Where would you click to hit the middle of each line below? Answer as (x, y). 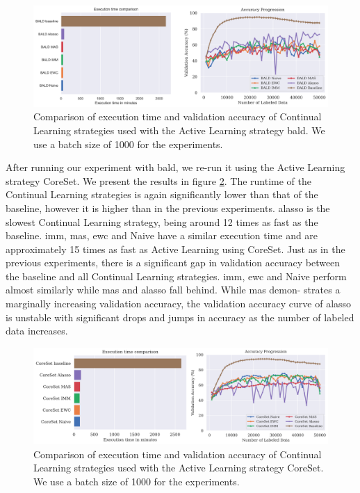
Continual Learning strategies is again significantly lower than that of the (162, 194)
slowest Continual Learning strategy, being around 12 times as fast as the (162, 221)
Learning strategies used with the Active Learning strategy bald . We (179, 130)
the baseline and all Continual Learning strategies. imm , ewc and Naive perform (176, 276)
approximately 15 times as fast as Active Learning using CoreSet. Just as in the (175, 249)
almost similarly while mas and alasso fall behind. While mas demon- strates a (173, 290)
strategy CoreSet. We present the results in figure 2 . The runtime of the (158, 180)
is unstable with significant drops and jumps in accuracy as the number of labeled (180, 317)
